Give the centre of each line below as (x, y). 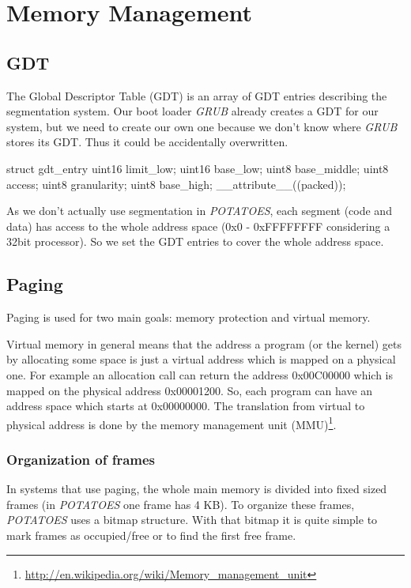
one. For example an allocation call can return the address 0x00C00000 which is (200, 374)
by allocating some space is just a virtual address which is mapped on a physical (201, 359)
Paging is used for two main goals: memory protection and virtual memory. (189, 317)
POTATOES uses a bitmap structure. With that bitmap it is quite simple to (192, 520)
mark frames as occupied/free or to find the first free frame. (151, 535)
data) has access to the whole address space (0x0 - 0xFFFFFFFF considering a (198, 226)
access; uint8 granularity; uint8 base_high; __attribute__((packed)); (176, 184)
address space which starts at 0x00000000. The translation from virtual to (186, 406)
